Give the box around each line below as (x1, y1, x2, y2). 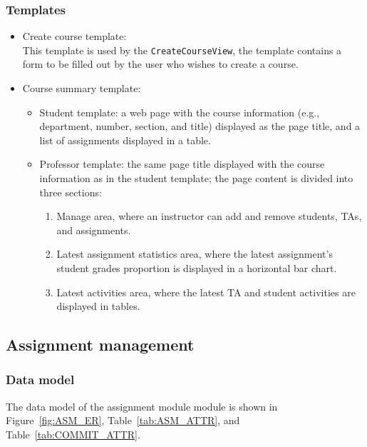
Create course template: (22, 29, 127, 44)
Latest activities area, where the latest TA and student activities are (56, 284, 356, 299)
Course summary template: (22, 81, 141, 96)
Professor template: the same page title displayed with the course (39, 156, 325, 171)
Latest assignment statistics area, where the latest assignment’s (56, 246, 333, 261)
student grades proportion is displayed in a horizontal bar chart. (56, 261, 337, 275)
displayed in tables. (56, 298, 140, 313)
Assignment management (6, 333, 195, 356)
